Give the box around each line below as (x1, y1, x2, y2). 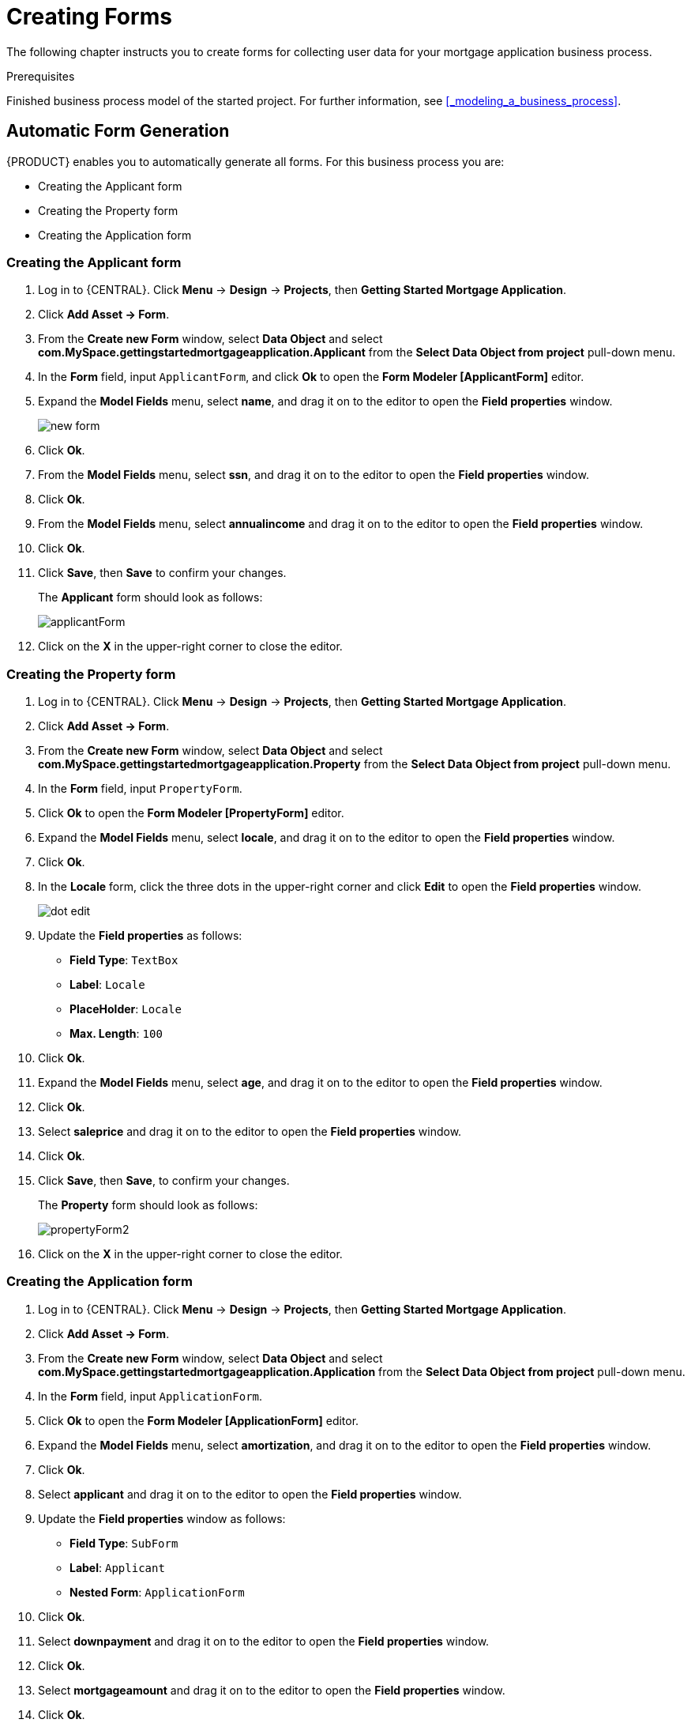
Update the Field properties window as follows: (38, 1511, 286, 1525)
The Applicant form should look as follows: (38, 590, 263, 605)
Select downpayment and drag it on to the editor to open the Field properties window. (38, 1634, 490, 1648)
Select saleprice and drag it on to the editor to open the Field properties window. (38, 1125, 462, 1139)
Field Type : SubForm (69, 1536, 178, 1550)
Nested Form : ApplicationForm (69, 1585, 245, 1599)
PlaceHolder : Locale (69, 1002, 182, 1016)
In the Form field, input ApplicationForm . (38, 1389, 263, 1403)
